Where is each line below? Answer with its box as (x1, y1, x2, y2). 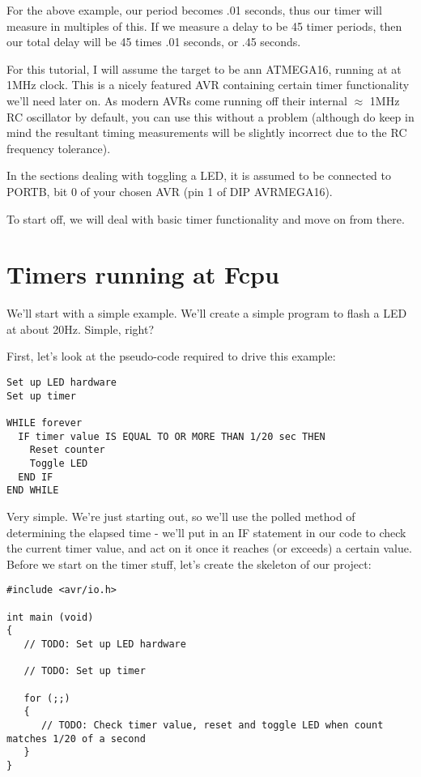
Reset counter (29, 444, 105, 456)
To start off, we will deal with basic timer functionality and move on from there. (6, 210, 405, 227)
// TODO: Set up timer (23, 665, 146, 677)
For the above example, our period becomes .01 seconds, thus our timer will (6, 2, 382, 18)
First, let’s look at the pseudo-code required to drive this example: (6, 348, 336, 365)
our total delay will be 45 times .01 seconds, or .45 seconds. (6, 33, 301, 50)
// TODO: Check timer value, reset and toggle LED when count (40, 719, 384, 731)
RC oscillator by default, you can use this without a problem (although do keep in (6, 108, 415, 125)
